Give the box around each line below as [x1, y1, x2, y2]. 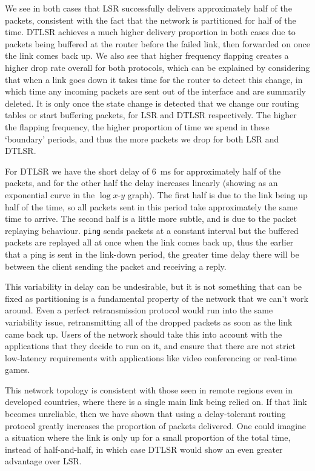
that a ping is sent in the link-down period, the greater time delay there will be [5, 247, 299, 260]
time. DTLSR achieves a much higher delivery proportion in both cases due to [5, 25, 296, 38]
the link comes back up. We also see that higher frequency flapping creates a [5, 49, 289, 62]
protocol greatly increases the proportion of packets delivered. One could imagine [5, 419, 307, 432]
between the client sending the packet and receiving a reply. [5, 259, 227, 272]
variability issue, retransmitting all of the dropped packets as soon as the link [5, 315, 293, 328]
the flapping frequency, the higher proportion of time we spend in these [5, 120, 270, 133]
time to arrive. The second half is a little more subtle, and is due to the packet [5, 212, 297, 225]
